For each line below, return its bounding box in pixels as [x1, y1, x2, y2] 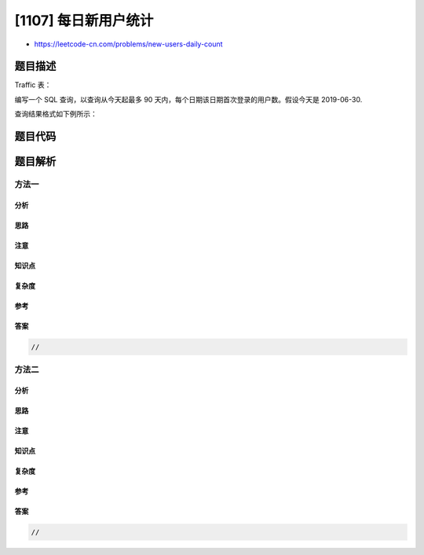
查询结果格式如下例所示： [14, 109, 97, 119]
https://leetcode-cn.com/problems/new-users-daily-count [34, 39, 223, 49]
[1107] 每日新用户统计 [14, 12, 154, 29]
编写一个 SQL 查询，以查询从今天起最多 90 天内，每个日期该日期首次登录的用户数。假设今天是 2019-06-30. [14, 94, 363, 104]
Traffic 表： [14, 80, 52, 90]
